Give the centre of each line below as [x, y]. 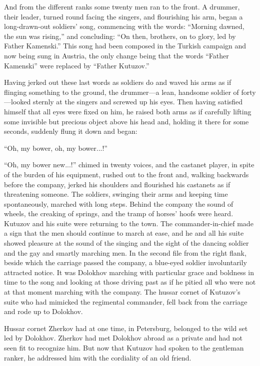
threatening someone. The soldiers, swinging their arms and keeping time [116, 194]
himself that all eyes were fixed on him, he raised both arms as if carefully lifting [128, 111]
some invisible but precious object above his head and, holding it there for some [126, 121]
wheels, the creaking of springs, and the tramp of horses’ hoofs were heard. [119, 213]
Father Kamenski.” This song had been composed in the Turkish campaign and [125, 46]
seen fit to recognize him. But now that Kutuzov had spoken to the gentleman [124, 348]
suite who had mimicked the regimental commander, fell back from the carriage [126, 301]
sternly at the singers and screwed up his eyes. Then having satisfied [138, 102]
